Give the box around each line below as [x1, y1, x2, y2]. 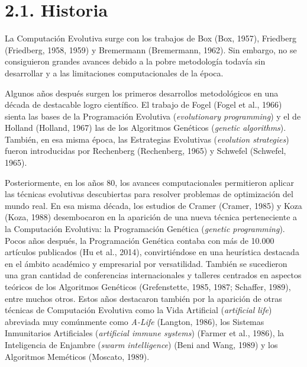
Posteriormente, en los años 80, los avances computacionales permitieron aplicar [5, 176, 294, 188]
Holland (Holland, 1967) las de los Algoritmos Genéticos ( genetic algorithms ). [5, 121, 286, 134]
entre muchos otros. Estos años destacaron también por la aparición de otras [5, 292, 282, 304]
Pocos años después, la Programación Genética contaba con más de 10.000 [5, 234, 274, 246]
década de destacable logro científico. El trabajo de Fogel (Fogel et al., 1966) [5, 98, 282, 111]
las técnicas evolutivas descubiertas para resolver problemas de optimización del [5, 188, 293, 200]
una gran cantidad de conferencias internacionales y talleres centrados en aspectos [5, 269, 302, 281]
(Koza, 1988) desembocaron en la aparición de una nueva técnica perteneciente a [5, 211, 298, 223]
